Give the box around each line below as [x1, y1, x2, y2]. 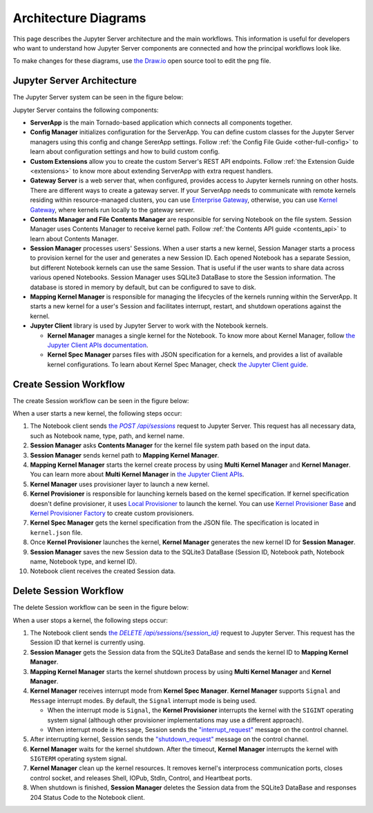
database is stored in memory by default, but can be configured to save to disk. [30, 283, 257, 291]
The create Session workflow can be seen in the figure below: [12, 396, 189, 404]
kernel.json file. [30, 528, 83, 536]
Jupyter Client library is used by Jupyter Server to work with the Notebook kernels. [30, 321, 269, 330]
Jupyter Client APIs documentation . [47, 341, 149, 349]
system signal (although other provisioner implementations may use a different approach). [47, 716, 304, 724]
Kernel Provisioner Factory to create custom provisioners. [30, 509, 194, 517]
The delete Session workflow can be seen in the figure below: [12, 604, 189, 612]
